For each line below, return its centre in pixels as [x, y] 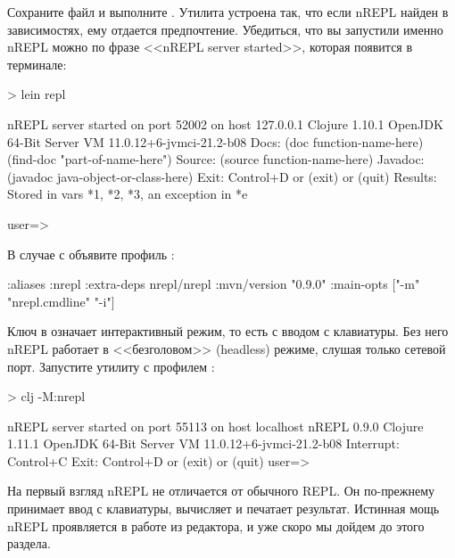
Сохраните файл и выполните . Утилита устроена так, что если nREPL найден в [228, 12]
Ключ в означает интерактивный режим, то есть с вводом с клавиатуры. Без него [228, 331]
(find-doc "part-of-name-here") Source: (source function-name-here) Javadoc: [216, 159]
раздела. [29, 543]
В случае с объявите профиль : [91, 254]
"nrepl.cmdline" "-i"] [61, 301]
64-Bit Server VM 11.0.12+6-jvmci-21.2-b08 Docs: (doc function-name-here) [215, 141]
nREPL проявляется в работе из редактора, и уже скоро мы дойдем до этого [216, 525]
